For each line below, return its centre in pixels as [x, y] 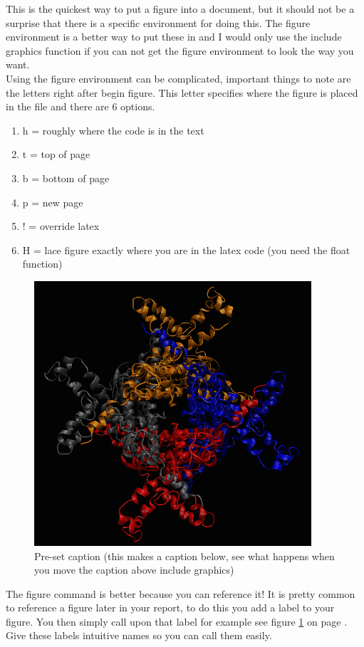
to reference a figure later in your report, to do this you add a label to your [170, 607]
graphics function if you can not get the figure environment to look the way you [180, 50]
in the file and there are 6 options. [80, 106]
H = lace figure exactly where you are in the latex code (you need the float [186, 249]
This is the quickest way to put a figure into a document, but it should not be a [180, 9]
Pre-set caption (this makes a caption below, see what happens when [184, 556]
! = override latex [61, 226]
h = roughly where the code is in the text [113, 130]
